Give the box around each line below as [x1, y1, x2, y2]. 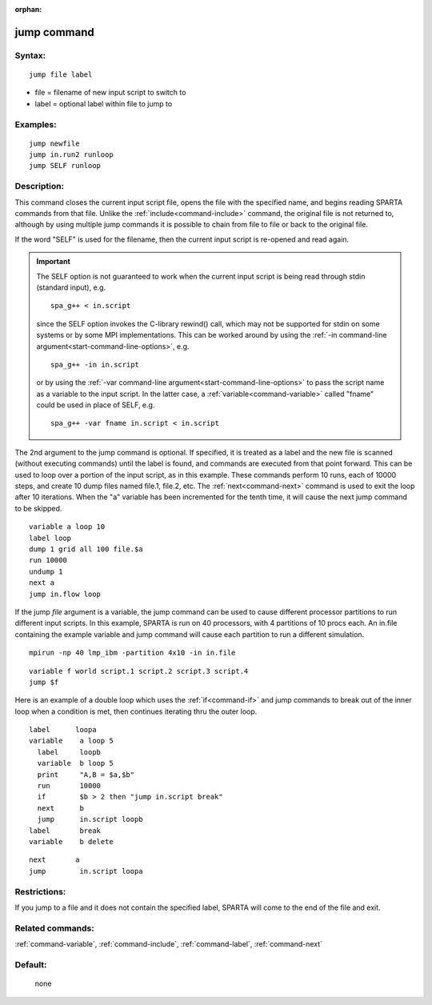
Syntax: [14, 50, 46, 61]
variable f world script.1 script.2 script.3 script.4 [29, 667, 249, 675]
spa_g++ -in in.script [50, 360, 140, 369]
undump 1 [29, 567, 63, 576]
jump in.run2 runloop [29, 150, 114, 159]
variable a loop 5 [29, 736, 114, 746]
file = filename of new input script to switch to [34, 88, 186, 98]
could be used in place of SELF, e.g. [36, 400, 155, 410]
